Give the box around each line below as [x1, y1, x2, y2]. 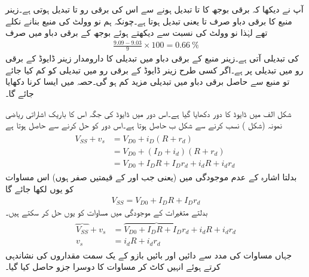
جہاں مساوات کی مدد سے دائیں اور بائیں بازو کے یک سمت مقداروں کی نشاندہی [5, 248, 292, 261]
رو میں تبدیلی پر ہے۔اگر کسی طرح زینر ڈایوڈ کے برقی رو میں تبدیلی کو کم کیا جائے [5, 63, 304, 76]
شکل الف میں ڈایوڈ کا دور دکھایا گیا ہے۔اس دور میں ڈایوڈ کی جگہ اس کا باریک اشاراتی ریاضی [5, 107, 292, 119]
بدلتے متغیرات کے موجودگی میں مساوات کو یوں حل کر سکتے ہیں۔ [5, 205, 208, 218]
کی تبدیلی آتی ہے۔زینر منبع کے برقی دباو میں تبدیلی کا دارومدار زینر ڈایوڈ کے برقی [5, 52, 299, 64]
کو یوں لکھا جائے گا [5, 182, 74, 195]
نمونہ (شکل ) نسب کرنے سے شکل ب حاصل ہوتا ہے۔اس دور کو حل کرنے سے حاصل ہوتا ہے [5, 119, 282, 131]
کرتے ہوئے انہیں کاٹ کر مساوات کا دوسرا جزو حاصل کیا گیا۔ [5, 260, 221, 273]
